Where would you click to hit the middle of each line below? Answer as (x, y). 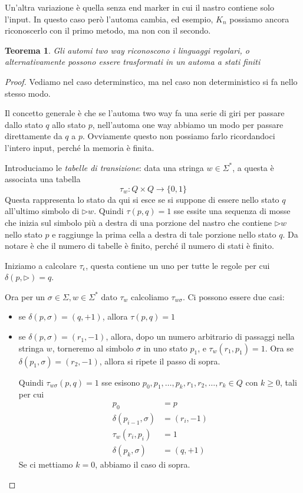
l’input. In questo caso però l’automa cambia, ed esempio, (109, 19)
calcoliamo (149, 296)
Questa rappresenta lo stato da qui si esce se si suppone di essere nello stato (142, 199)
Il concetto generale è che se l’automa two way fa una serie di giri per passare (145, 113)
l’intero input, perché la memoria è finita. (80, 147)
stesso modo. (28, 93)
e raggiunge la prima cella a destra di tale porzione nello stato (164, 234)
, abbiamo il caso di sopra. (143, 464)
